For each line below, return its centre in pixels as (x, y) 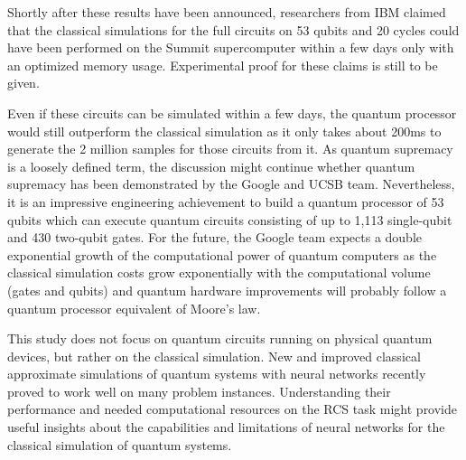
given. (23, 83)
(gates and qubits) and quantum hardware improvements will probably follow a (227, 290)
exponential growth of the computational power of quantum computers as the (222, 254)
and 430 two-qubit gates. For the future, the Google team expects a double (215, 237)
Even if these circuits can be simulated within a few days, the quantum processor (232, 113)
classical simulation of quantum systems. (120, 444)
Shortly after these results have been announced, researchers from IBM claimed (227, 12)
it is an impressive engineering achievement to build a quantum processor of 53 (226, 201)
